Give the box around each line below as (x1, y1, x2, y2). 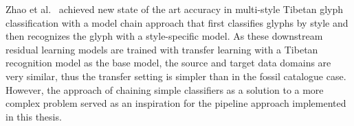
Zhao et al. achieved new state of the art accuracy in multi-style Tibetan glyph (5, 2, 343, 16)
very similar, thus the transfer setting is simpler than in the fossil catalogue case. (5, 68, 346, 83)
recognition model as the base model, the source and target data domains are (5, 55, 331, 70)
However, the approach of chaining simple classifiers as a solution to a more (5, 82, 324, 97)
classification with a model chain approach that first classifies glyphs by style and (5, 15, 349, 29)
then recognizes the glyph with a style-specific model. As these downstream (5, 29, 323, 43)
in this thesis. (5, 109, 62, 123)
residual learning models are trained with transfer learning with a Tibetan (5, 42, 318, 56)
